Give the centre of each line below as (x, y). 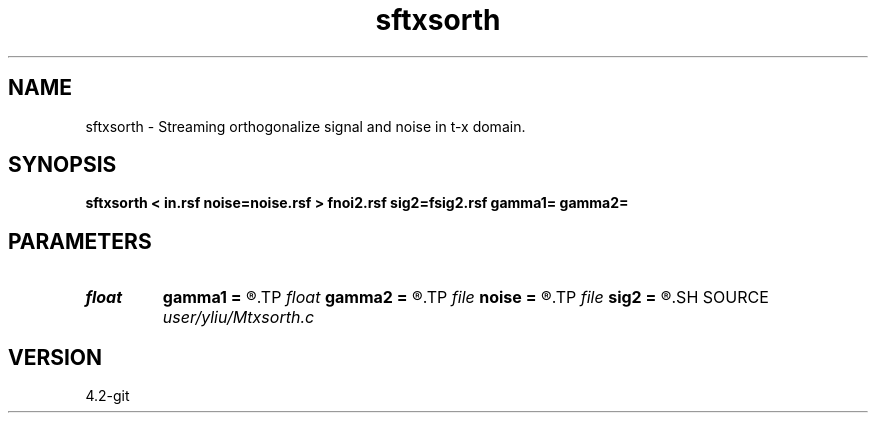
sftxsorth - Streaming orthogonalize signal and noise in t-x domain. (305, 126)
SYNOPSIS (62, 165)
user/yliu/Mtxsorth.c (238, 317)
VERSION (55, 357)
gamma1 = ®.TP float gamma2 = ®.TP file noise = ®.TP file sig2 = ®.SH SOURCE (465, 297)
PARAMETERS (80, 241)
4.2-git (107, 396)
